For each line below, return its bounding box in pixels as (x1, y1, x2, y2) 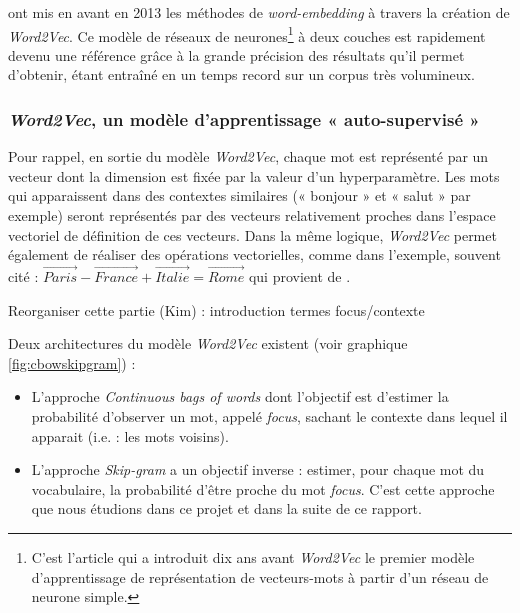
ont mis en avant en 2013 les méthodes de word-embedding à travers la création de (8, 2, 510, 22)
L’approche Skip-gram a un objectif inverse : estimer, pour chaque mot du (31, 459, 485, 480)
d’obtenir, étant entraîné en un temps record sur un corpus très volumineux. (8, 64, 475, 85)
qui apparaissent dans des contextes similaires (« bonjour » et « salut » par (8, 185, 471, 206)
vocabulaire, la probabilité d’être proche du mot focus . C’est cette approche (31, 478, 495, 499)
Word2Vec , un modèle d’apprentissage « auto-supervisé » (8, 106, 480, 131)
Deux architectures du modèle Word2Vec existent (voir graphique (8, 333, 408, 354)
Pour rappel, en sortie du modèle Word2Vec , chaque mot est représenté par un (8, 146, 489, 167)
